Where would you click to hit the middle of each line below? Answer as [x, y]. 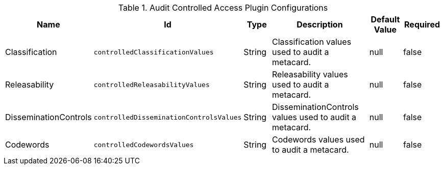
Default [385, 19]
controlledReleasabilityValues [152, 84]
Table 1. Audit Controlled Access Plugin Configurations [223, 8]
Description [320, 24]
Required [422, 24]
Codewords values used [318, 139]
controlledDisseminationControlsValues [168, 117]
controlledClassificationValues [154, 52]
